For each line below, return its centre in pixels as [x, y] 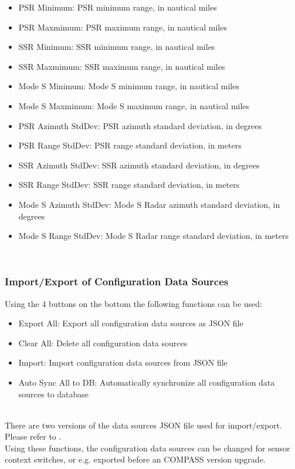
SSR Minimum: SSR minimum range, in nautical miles [117, 47]
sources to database [54, 394]
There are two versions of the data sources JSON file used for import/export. [143, 425]
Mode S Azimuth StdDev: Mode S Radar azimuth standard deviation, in [149, 204]
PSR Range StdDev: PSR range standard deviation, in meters [130, 145]
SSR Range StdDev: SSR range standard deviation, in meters [129, 185]
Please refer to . [33, 436]
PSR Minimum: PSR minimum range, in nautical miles [118, 7]
